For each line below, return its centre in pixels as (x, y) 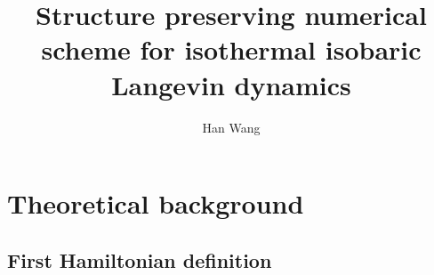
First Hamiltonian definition (140, 259)
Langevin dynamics (231, 84)
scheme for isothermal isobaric (231, 49)
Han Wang (231, 127)
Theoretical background (156, 203)
